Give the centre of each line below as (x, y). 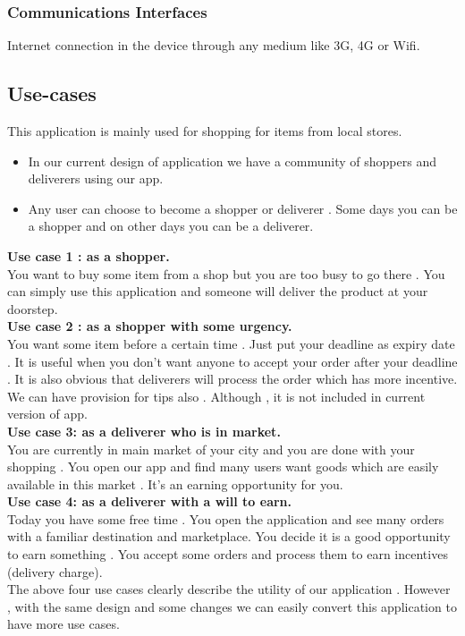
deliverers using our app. (96, 178)
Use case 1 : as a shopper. (89, 255)
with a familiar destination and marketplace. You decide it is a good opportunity (229, 536)
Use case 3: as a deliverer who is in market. (144, 431)
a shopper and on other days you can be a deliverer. (171, 226)
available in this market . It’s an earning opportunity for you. (175, 483)
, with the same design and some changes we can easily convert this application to (232, 606)
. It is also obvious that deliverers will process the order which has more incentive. (232, 379)
